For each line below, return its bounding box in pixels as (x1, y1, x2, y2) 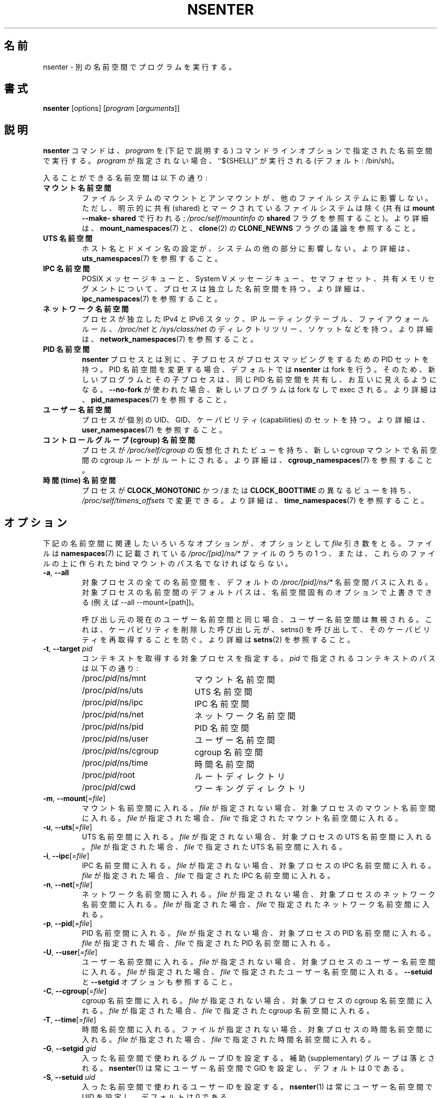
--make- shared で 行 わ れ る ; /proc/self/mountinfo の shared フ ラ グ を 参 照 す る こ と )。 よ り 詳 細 (82, 214, 428, 223)
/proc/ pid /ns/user (82, 734, 149, 744)
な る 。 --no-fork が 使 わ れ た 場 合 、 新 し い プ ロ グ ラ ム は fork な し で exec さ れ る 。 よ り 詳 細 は (82, 385, 437, 394)
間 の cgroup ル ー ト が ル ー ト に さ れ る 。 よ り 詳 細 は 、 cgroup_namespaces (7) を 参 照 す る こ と (82, 456, 433, 465)
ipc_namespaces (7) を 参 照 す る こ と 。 (82, 294, 222, 303)
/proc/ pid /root (82, 770, 135, 780)
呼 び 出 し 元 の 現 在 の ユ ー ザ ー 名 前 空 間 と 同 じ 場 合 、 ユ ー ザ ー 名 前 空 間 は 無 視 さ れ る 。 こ (82, 615, 432, 624)
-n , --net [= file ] (43, 880, 93, 889)
